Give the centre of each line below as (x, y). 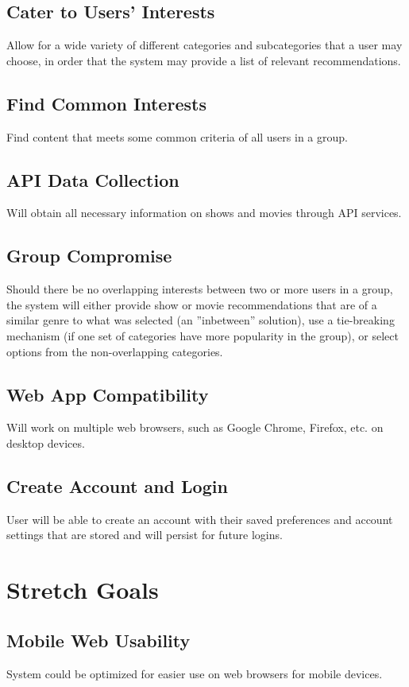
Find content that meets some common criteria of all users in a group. (177, 136)
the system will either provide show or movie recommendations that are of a (192, 304)
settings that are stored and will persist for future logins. (145, 535)
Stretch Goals (83, 590)
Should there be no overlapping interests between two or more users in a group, (200, 289)
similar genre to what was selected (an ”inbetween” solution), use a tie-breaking (201, 320)
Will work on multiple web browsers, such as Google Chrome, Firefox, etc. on (195, 427)
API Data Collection (93, 179)
